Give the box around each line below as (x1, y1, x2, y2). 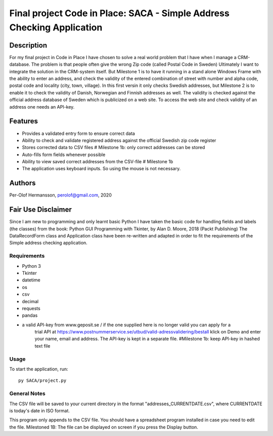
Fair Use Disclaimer (9, 205, 72, 214)
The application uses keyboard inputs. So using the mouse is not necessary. (22, 166, 181, 172)
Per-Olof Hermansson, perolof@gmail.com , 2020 (9, 192, 112, 198)
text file (34, 343, 51, 349)
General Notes (9, 390, 45, 397)
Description (9, 41, 48, 50)
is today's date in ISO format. (9, 407, 70, 414)
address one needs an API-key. (9, 104, 75, 110)
